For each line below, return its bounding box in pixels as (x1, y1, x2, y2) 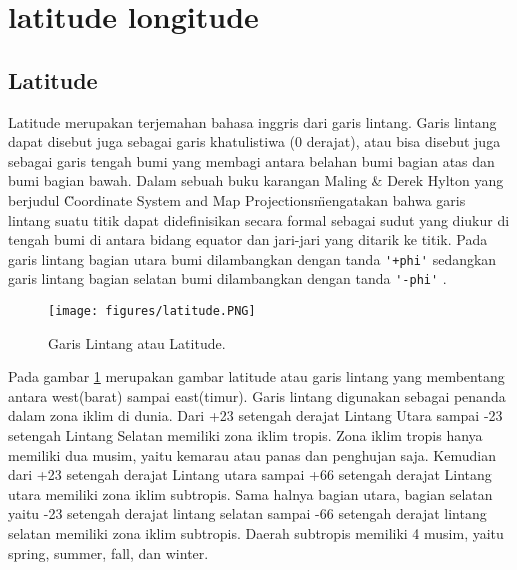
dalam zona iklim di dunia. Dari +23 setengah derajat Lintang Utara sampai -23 (8, 405, 503, 426)
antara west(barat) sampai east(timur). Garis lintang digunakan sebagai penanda (8, 385, 506, 406)
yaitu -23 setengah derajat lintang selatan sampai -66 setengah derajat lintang (8, 503, 487, 524)
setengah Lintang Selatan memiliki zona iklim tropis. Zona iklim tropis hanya (8, 425, 483, 446)
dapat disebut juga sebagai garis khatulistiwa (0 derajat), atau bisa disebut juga (8, 131, 501, 152)
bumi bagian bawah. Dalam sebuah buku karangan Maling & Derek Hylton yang (8, 170, 504, 191)
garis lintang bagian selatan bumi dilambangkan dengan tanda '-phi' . (8, 268, 447, 289)
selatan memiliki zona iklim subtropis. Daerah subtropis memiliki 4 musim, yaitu (8, 523, 504, 544)
